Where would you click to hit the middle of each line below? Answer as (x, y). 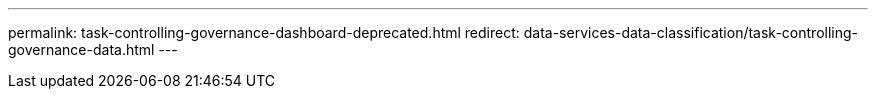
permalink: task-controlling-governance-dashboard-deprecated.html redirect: (264, 32)
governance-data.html (81, 49)
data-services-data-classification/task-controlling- (690, 32)
